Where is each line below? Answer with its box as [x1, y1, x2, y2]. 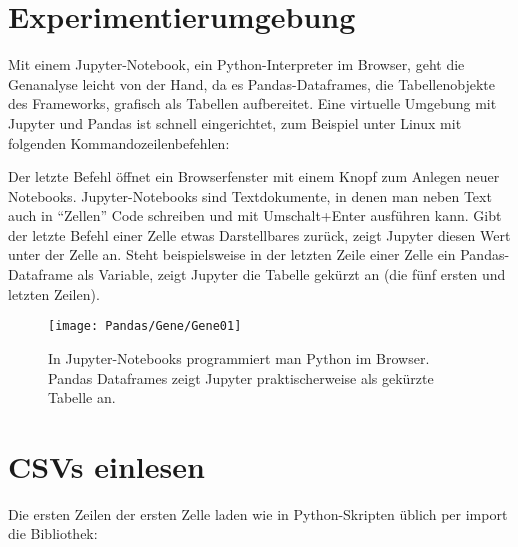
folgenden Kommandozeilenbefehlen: [8, 132, 230, 153]
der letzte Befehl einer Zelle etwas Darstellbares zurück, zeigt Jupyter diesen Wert [8, 224, 511, 245]
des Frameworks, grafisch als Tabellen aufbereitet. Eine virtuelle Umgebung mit [8, 93, 497, 114]
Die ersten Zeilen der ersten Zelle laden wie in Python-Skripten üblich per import [8, 503, 508, 524]
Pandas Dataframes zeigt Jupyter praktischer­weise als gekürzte [48, 367, 434, 388]
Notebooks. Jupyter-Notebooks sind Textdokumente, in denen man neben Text [8, 185, 492, 206]
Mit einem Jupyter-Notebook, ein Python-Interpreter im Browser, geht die [8, 54, 465, 75]
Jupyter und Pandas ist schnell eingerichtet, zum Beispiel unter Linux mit [8, 112, 462, 133]
